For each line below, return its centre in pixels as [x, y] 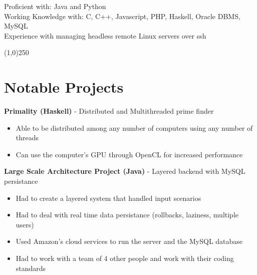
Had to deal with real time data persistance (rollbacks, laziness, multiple [127, 215]
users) [25, 224]
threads [27, 137]
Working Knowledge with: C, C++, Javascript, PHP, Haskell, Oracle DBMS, [122, 16]
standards [31, 268]
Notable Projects [64, 87]
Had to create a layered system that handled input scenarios [108, 198]
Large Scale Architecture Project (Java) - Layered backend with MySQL [125, 171]
